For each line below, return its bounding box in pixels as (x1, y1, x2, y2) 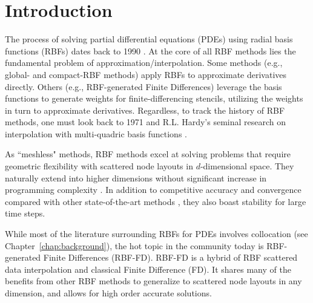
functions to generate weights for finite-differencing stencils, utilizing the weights (5, 92, 303, 105)
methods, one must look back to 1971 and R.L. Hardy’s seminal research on (5, 116, 286, 128)
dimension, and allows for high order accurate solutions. (5, 287, 212, 299)
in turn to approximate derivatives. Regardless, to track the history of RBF (5, 103, 285, 116)
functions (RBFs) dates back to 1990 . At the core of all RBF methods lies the (5, 44, 296, 57)
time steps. (5, 207, 45, 220)
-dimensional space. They (200, 160, 294, 172)
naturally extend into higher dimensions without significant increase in (5, 171, 267, 184)
